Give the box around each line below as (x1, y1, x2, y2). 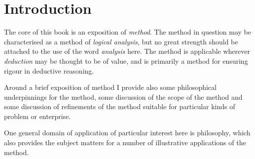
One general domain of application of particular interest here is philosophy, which (4, 127, 251, 138)
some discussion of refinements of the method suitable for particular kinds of (4, 101, 235, 112)
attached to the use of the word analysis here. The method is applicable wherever (4, 46, 250, 56)
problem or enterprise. (4, 111, 71, 121)
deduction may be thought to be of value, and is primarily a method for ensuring (4, 55, 248, 66)
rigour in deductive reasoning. (4, 65, 94, 76)
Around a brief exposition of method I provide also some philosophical (4, 82, 217, 92)
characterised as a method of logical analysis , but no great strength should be (4, 36, 238, 46)
